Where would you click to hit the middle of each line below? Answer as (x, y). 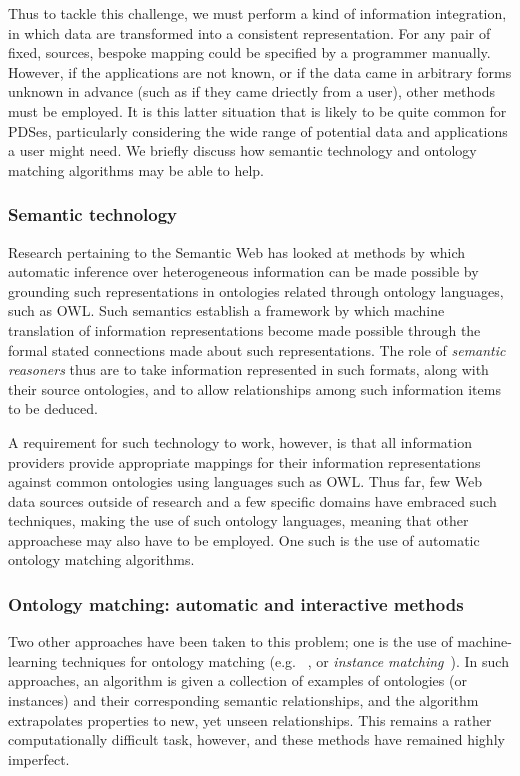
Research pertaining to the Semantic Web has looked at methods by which (237, 251)
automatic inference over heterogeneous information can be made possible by (243, 271)
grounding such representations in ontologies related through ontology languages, (256, 290)
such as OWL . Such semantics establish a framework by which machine (226, 310)
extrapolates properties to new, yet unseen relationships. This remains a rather (250, 719)
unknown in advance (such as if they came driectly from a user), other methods (251, 91)
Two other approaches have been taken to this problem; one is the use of (230, 641)
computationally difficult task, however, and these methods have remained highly (256, 739)
